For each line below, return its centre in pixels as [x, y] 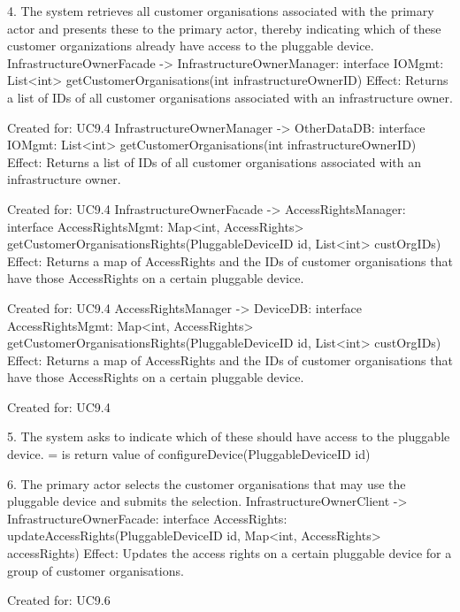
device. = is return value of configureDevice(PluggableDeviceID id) [189, 454]
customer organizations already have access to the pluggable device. [191, 46]
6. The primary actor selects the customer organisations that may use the [207, 483]
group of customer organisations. [96, 570]
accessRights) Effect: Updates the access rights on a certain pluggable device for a [230, 553]
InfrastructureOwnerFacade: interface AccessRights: [147, 518]
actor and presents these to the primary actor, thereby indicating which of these [224, 28]
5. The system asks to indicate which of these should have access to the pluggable [229, 436]
